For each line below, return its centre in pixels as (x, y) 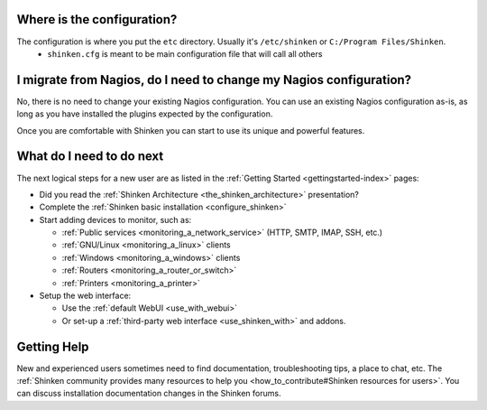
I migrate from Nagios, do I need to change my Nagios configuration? (214, 80)
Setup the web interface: (85, 296)
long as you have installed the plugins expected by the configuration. (145, 114)
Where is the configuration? (97, 19)
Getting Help (53, 346)
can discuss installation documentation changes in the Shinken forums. (149, 394)
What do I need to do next (90, 157)
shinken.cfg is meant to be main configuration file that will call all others (185, 53)
